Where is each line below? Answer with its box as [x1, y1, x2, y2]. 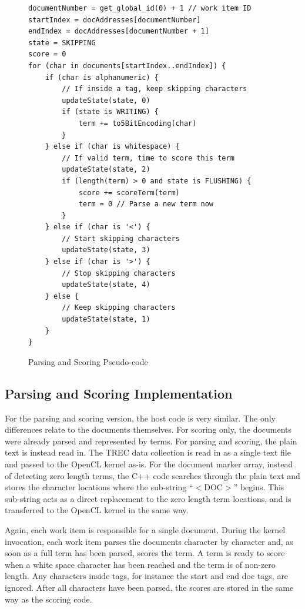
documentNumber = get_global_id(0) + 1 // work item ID [28, 4, 252, 12]
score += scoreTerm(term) [78, 188, 180, 197]
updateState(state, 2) [62, 165, 150, 174]
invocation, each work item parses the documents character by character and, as [5, 535, 293, 547]
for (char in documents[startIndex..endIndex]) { [28, 61, 226, 70]
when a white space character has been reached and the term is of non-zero [5, 558, 276, 570]
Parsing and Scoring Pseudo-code [28, 355, 148, 367]
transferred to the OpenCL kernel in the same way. [5, 504, 189, 516]
